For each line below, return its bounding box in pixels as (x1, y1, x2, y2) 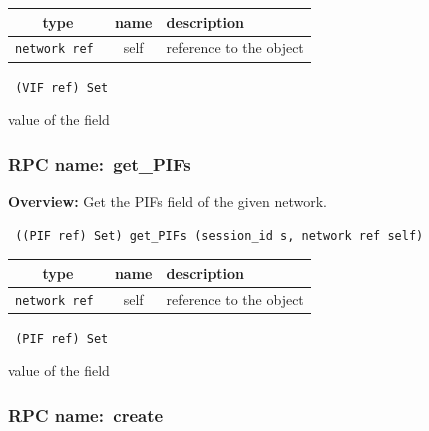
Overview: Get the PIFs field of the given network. (8, 190, 327, 211)
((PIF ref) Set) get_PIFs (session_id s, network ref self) (15, 228, 424, 243)
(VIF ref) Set (15, 80, 109, 95)
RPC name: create (8, 402, 164, 427)
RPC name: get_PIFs (8, 151, 191, 176)
